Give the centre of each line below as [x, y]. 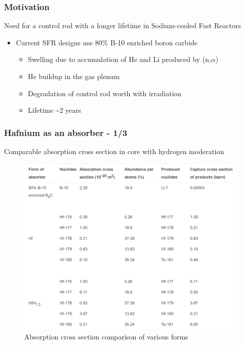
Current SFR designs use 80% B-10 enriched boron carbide [107, 42]
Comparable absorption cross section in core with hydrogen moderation [114, 151]
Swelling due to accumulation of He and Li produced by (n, [119, 59]
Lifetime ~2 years [55, 110]
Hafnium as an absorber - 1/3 [66, 132]
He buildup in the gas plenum [74, 76]
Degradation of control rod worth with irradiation [105, 93]
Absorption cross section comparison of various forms [106, 337]
